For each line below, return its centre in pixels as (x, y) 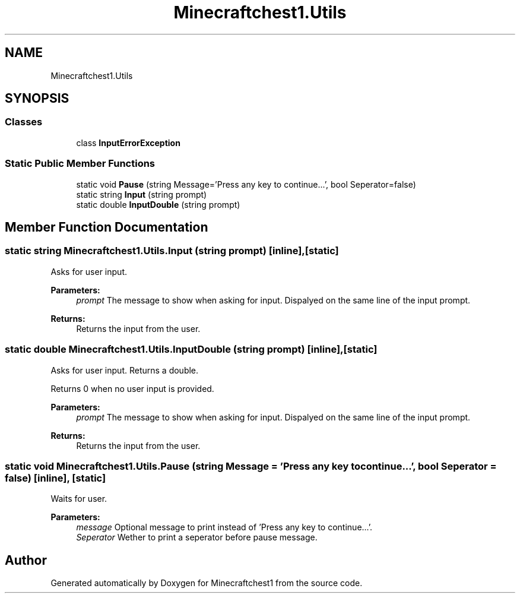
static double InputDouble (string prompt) (158, 204)
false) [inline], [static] (56, 478)
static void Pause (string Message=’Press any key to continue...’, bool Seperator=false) (246, 184)
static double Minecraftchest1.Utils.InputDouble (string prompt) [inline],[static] (191, 349)
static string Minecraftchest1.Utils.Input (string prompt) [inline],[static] (172, 251)
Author (26, 560)
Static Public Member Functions (80, 164)
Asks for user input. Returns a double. (125, 370)
